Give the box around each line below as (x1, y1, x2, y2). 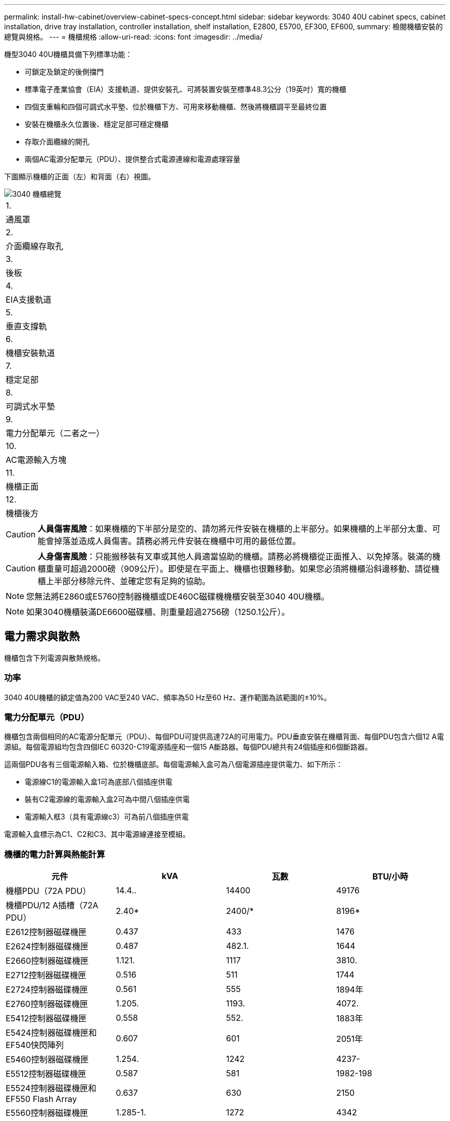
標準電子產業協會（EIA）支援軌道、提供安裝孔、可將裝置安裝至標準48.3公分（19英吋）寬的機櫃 (25, 85, 346, 94)
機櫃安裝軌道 (6, 348, 55, 358)
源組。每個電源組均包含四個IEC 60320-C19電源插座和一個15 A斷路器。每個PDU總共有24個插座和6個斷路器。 (4, 742, 372, 752)
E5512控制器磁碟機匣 (6, 1069, 86, 1079)
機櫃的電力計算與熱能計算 (4, 849, 105, 860)
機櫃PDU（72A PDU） (6, 886, 91, 896)
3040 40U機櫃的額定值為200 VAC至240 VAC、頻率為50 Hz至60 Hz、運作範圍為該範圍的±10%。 (4, 693, 331, 702)
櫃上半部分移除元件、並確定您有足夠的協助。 (38, 576, 211, 586)
